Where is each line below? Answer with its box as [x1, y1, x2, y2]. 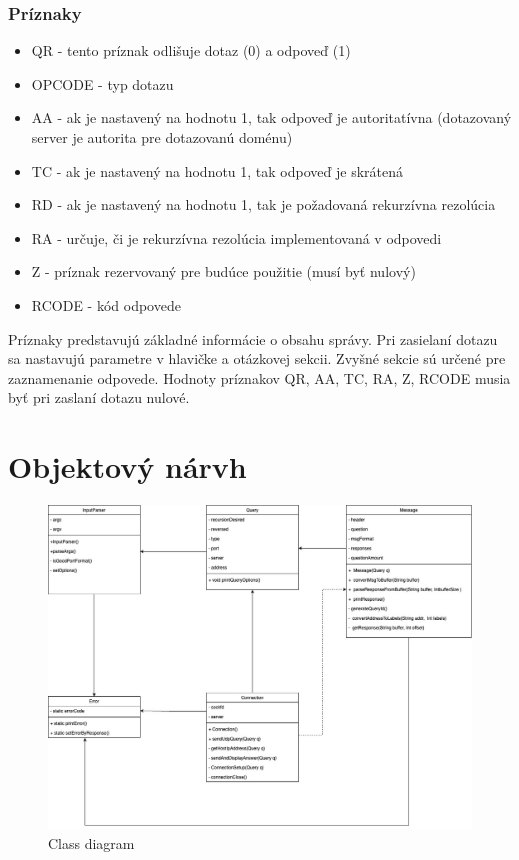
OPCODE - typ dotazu [31, 73, 174, 94]
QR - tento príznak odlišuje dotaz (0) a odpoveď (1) [31, 40, 351, 61]
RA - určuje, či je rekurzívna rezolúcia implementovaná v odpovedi [31, 227, 442, 248]
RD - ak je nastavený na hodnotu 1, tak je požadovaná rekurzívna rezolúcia [31, 194, 496, 215]
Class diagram [48, 832, 135, 853]
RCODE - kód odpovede [31, 294, 181, 315]
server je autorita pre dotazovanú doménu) [31, 127, 293, 147]
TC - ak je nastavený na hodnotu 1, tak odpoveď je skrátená [31, 160, 403, 181]
